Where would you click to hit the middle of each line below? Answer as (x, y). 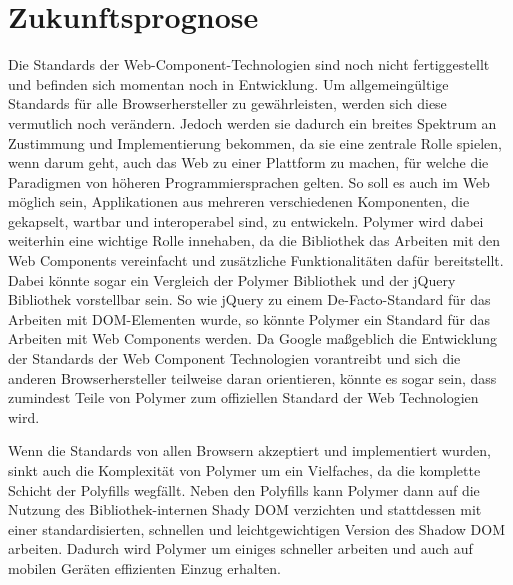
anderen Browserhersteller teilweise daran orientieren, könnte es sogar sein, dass (252, 377)
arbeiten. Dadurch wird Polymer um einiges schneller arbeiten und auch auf (240, 548)
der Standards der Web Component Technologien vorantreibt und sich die (234, 358)
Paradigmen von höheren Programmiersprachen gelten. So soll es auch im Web (249, 181)
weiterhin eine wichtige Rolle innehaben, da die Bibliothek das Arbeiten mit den (254, 240)
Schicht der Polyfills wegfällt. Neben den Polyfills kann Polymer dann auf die (244, 489)
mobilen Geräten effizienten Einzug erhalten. (144, 567)
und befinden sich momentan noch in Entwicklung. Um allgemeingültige (228, 83)
